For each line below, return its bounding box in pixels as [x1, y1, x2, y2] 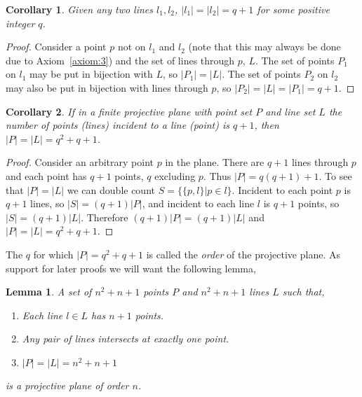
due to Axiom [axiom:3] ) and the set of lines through [6, 53, 235, 67]
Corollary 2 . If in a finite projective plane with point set [6, 104, 253, 118]
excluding [154, 168, 196, 183]
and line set [265, 104, 316, 118]
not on [117, 39, 146, 54]
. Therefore [81, 209, 128, 224]
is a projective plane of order [6, 377, 129, 392]
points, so [297, 196, 340, 211]
